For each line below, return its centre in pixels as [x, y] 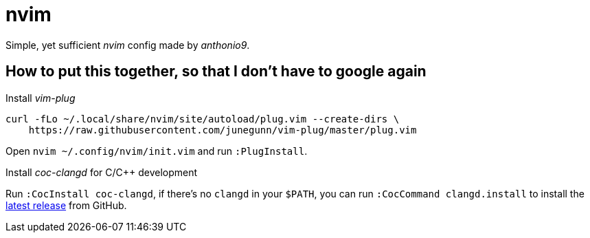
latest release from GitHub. [66, 205]
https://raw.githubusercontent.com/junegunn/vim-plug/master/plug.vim [223, 130]
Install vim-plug [41, 98]
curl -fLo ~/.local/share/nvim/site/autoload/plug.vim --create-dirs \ [203, 119]
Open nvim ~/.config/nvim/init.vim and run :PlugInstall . [157, 151]
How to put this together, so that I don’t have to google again [216, 72]
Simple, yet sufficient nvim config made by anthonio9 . [128, 45]
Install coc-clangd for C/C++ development [102, 172]
